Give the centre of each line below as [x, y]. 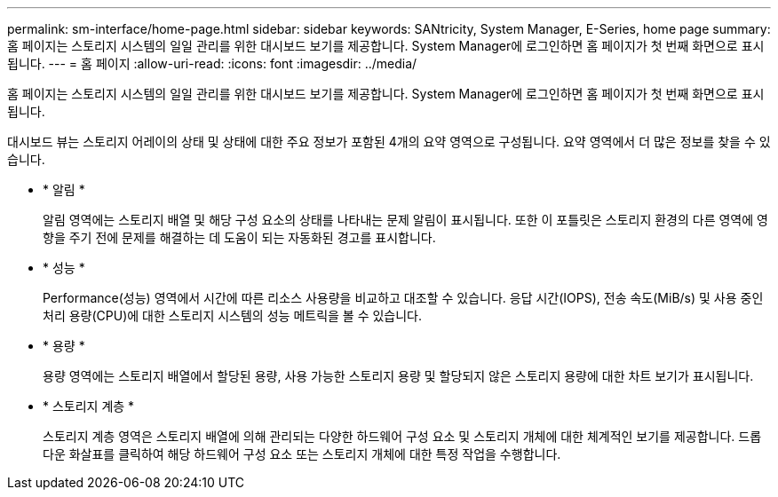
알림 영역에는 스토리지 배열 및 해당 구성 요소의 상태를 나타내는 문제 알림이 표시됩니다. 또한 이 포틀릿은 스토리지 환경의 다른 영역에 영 [405, 220]
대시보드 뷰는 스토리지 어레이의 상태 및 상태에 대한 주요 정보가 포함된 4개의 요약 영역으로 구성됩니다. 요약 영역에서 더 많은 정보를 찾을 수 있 [389, 142]
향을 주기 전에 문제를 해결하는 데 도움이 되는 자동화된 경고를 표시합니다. [239, 237]
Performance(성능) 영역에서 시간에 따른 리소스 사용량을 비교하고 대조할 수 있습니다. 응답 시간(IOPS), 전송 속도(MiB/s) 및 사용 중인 [403, 298]
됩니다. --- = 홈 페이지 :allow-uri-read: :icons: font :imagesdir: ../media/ [212, 63]
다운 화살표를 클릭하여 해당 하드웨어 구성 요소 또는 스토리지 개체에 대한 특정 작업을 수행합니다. [302, 454]
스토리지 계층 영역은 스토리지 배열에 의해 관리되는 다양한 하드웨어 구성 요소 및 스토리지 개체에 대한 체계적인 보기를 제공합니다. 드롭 [402, 436]
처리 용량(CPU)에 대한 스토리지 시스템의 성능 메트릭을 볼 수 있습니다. [233, 316]
